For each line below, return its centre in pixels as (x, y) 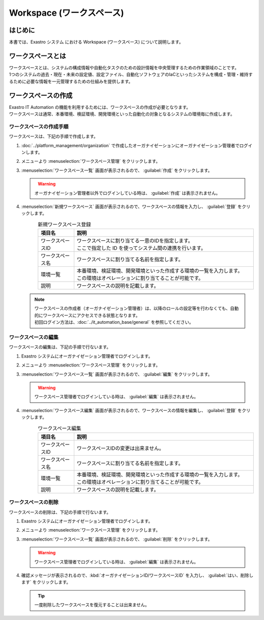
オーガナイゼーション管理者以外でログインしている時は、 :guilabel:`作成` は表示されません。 (127, 193)
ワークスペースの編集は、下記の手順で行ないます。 (60, 347)
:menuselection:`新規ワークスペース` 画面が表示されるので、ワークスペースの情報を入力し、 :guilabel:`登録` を (132, 207)
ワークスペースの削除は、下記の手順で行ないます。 (60, 512)
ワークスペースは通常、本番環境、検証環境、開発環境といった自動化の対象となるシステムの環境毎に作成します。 (122, 114)
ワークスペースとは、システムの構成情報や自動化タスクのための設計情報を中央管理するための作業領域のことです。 (124, 67)
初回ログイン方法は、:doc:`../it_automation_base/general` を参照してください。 (114, 322)
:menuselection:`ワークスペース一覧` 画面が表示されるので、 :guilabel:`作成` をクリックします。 (117, 170)
